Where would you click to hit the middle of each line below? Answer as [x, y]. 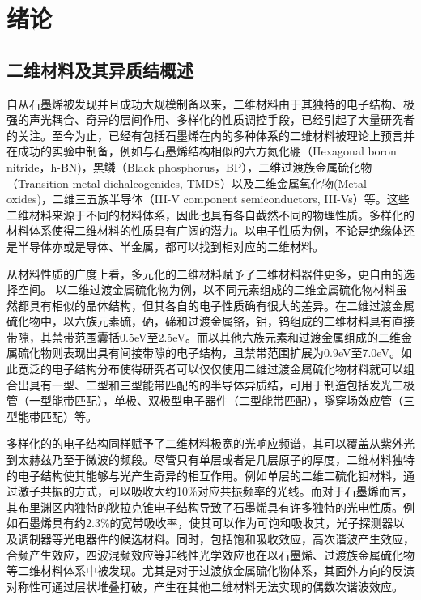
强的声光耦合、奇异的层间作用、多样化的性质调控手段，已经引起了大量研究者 [210, 119]
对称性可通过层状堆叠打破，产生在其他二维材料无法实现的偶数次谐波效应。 [205, 586]
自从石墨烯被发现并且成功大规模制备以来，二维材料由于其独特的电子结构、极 [210, 103]
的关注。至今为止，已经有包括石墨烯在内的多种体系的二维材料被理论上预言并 [210, 135]
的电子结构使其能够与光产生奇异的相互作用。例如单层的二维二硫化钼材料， [205, 475]
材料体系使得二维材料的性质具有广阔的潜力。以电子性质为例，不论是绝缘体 [205, 230]
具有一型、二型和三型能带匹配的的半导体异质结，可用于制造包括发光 [210, 384]
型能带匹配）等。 [52, 416]
